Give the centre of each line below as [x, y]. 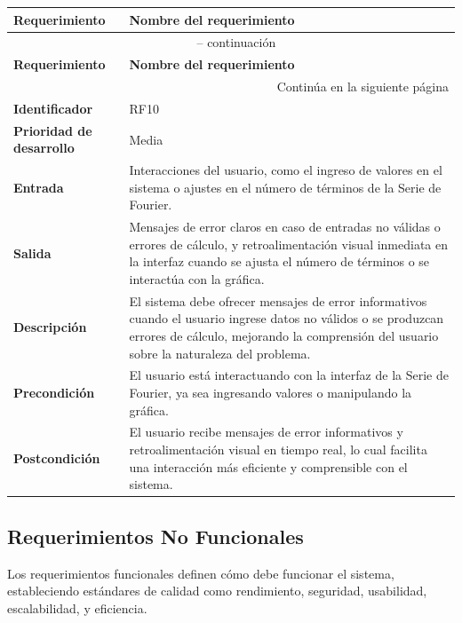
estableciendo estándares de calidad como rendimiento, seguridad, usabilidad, [217, 591]
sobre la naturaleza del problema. [220, 353]
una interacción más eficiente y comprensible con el [268, 466]
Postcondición [57, 457]
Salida [32, 252]
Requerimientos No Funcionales [155, 536]
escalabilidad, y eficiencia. [77, 607]
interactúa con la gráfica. [197, 278]
